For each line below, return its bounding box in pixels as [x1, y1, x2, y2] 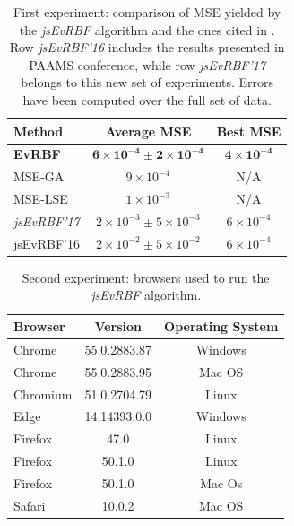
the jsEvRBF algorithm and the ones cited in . [19, 20, 275, 39]
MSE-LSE [13, 189, 68, 208]
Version [94, 317, 143, 336]
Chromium [13, 384, 73, 403]
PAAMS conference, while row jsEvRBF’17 [29, 55, 266, 74]
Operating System [164, 317, 279, 336]
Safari [13, 495, 46, 514]
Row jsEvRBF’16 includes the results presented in [9, 38, 285, 57]
